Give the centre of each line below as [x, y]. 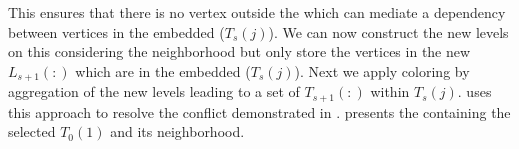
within [390, 91]
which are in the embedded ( [163, 70]
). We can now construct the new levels [388, 31]
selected [32, 131]
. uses [474, 91]
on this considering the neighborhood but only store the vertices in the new [239, 51]
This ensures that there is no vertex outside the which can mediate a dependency [257, 12]
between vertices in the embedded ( [116, 31]
